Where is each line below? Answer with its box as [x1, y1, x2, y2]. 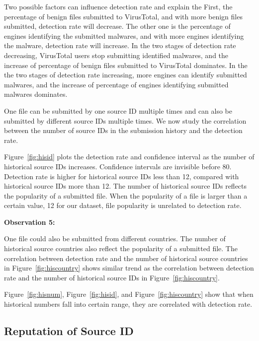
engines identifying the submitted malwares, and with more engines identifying [4, 30, 244, 41]
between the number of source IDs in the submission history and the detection [4, 125, 243, 136]
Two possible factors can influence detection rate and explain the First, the [4, 1, 233, 11]
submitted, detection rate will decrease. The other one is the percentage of [4, 21, 231, 31]
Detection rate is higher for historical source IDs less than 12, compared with [4, 171, 239, 181]
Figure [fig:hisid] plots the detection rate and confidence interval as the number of [4, 151, 255, 162]
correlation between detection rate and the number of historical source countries [4, 253, 248, 263]
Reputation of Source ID [4, 323, 134, 339]
